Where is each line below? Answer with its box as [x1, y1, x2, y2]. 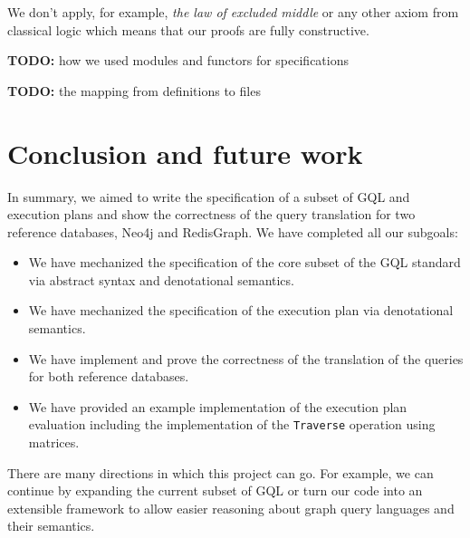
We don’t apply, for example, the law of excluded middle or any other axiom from [7, 3, 459, 21]
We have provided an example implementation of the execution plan [28, 397, 408, 416]
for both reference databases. [28, 367, 189, 386]
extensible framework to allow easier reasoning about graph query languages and [7, 498, 455, 517]
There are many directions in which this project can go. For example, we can [7, 463, 434, 482]
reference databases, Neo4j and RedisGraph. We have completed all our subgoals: [7, 222, 458, 241]
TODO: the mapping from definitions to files [7, 81, 261, 100]
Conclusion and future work [7, 134, 363, 171]
